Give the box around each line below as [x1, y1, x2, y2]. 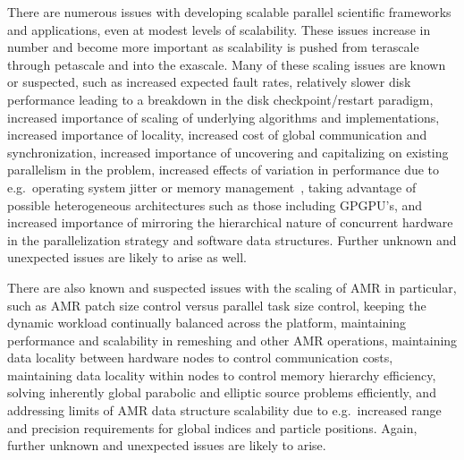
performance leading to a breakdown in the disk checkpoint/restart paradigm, [7, 89, 434, 108]
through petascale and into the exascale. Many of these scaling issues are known [7, 55, 446, 73]
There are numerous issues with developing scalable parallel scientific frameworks [7, 3, 451, 21]
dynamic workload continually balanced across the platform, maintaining [7, 313, 406, 332]
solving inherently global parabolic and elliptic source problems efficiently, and [7, 383, 436, 402]
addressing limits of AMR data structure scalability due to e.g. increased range [7, 401, 442, 420]
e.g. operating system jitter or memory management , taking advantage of [7, 177, 417, 196]
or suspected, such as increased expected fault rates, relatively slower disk [7, 72, 411, 91]
